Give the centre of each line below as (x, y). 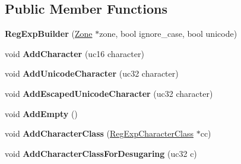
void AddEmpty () (41, 113)
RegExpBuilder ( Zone (49, 34)
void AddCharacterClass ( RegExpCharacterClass (99, 133)
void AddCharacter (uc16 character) (74, 53)
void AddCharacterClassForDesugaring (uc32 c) (101, 153)
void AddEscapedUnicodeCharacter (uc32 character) (109, 93)
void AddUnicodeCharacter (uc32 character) (92, 73)
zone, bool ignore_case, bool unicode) (168, 34)
